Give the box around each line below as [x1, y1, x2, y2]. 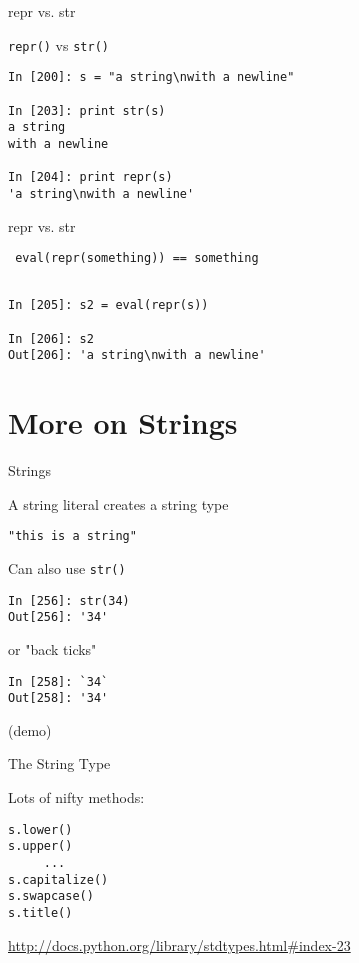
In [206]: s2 [8, 331, 94, 346]
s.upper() [8, 839, 73, 854]
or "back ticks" [8, 638, 97, 659]
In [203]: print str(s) [8, 103, 166, 118]
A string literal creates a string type [8, 493, 229, 514]
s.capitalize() [8, 872, 109, 887]
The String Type [8, 753, 111, 774]
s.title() [8, 905, 73, 920]
